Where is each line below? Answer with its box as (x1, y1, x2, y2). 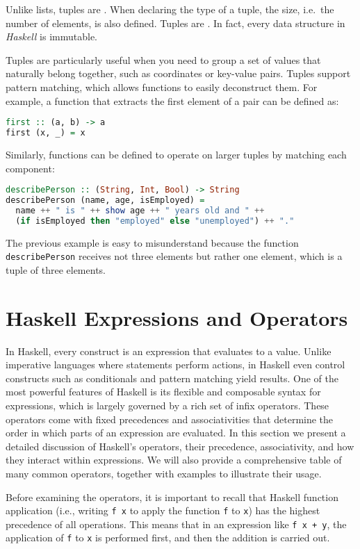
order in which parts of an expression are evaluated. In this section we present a (6, 425, 346, 440)
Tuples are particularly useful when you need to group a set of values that (6, 52, 321, 67)
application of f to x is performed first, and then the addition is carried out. (6, 530, 330, 545)
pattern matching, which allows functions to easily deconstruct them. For (6, 79, 318, 94)
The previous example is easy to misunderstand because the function (6, 235, 299, 249)
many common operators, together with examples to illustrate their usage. (6, 466, 322, 480)
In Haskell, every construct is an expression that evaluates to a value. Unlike (6, 343, 332, 358)
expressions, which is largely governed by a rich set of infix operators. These (6, 398, 329, 412)
